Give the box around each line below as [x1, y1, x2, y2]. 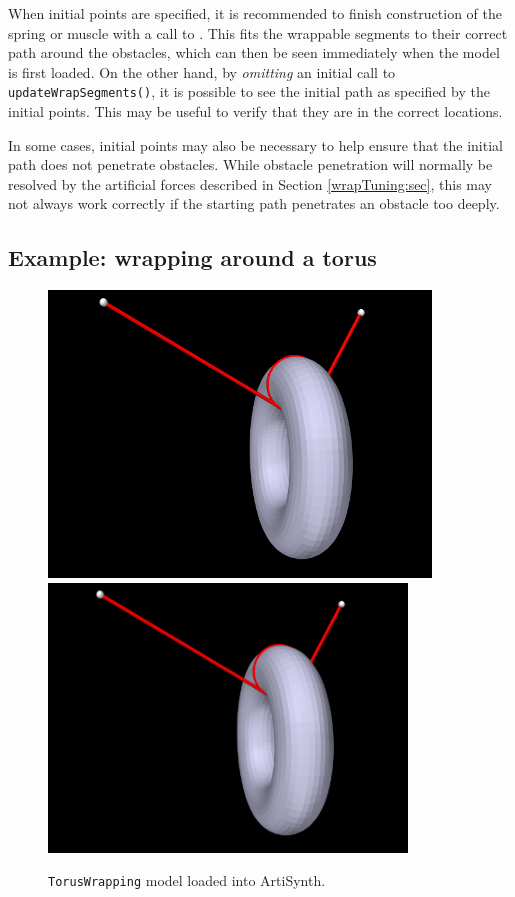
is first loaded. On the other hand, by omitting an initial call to [8, 61, 396, 82]
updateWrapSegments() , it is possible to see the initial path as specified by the [8, 81, 490, 102]
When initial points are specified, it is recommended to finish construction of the [8, 3, 503, 23]
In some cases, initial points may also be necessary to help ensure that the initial [8, 134, 503, 155]
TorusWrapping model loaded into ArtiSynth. [48, 870, 326, 891]
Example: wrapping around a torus [8, 242, 377, 273]
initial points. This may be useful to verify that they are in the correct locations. [8, 101, 503, 122]
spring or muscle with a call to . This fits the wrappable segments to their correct [8, 22, 508, 43]
